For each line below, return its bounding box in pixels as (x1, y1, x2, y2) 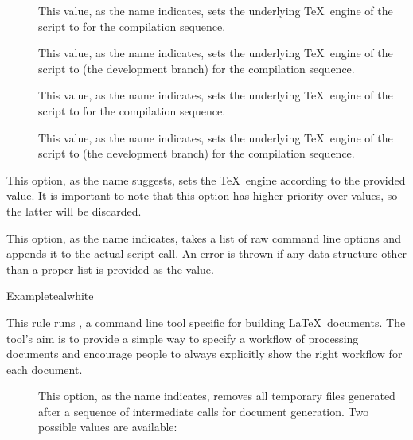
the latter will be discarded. (6, 202, 142, 219)
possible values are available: (38, 419, 177, 435)
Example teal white (6, 287, 94, 304)
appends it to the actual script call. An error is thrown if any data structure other (6, 245, 407, 262)
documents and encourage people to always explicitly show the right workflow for (6, 345, 403, 362)
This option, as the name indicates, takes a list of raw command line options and (6, 229, 401, 246)
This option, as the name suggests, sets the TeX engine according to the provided (6, 171, 406, 188)
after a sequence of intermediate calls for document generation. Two (38, 403, 369, 419)
